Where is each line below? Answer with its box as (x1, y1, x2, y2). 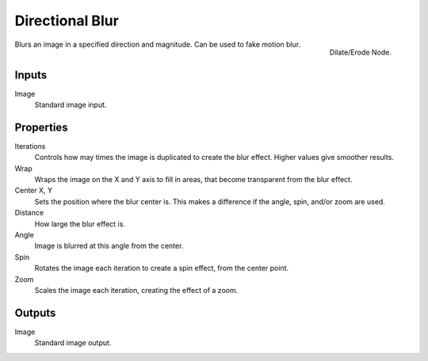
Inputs (14, 68, 48, 82)
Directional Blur (14, 12, 119, 29)
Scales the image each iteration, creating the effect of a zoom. (34, 286, 239, 294)
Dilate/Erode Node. (329, 47, 392, 57)
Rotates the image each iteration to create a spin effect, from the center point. (34, 264, 289, 273)
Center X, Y (14, 186, 53, 196)
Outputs (14, 306, 56, 320)
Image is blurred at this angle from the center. (34, 241, 184, 251)
